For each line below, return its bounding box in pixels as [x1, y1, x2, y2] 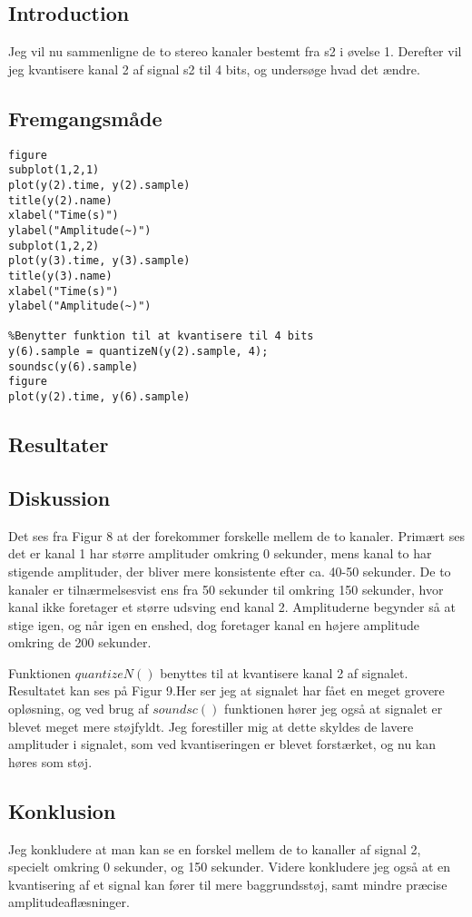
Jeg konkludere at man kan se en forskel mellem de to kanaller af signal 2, [8, 839, 421, 858]
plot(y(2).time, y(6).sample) [8, 390, 191, 404]
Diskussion [8, 483, 111, 511]
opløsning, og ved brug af [8, 699, 149, 718]
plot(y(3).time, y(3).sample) [8, 254, 191, 268]
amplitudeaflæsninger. [8, 892, 130, 912]
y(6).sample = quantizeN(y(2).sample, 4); [8, 345, 269, 359]
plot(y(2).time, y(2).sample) [8, 178, 191, 192]
